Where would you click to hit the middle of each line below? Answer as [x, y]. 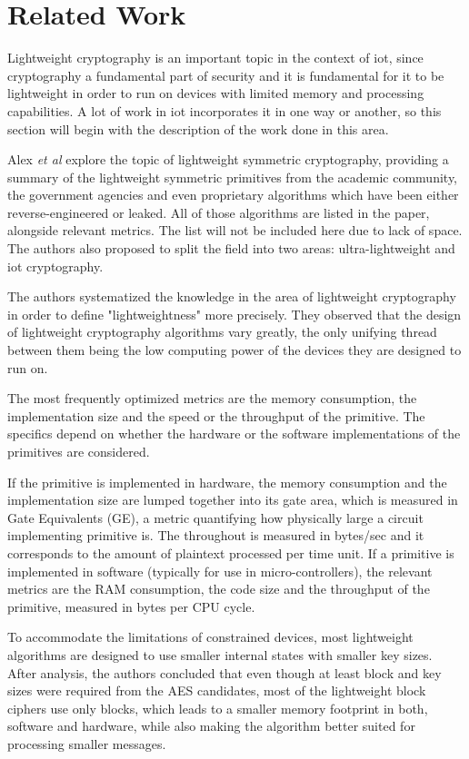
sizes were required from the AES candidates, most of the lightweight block [217, 690]
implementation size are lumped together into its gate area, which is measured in [233, 500]
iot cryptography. [55, 266]
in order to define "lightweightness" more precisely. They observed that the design [234, 314]
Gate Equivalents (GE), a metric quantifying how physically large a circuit [215, 517]
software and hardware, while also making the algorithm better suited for [211, 726]
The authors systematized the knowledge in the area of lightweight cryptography [232, 296]
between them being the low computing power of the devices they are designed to [234, 350]
